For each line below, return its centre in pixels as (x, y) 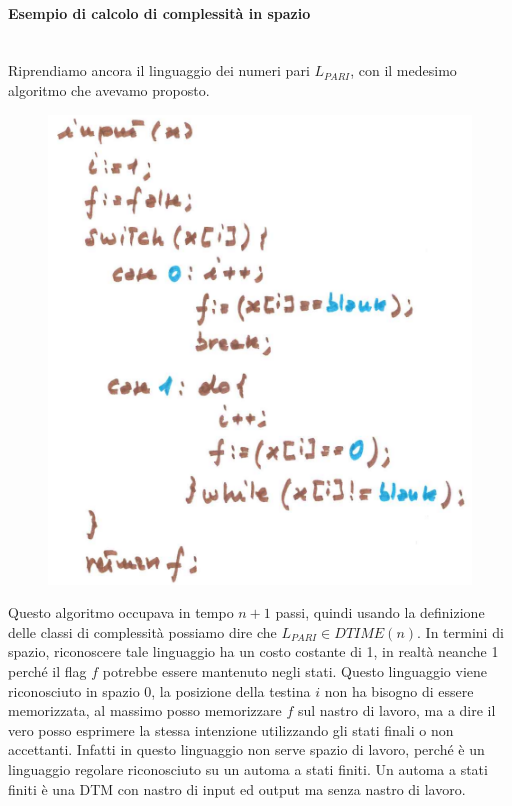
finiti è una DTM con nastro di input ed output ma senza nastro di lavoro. (237, 788)
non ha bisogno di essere (399, 690)
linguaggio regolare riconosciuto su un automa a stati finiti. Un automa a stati (248, 768)
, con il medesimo (403, 70)
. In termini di (460, 631)
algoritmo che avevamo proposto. (109, 89)
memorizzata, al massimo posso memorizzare (145, 710)
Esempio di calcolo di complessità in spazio (159, 12)
